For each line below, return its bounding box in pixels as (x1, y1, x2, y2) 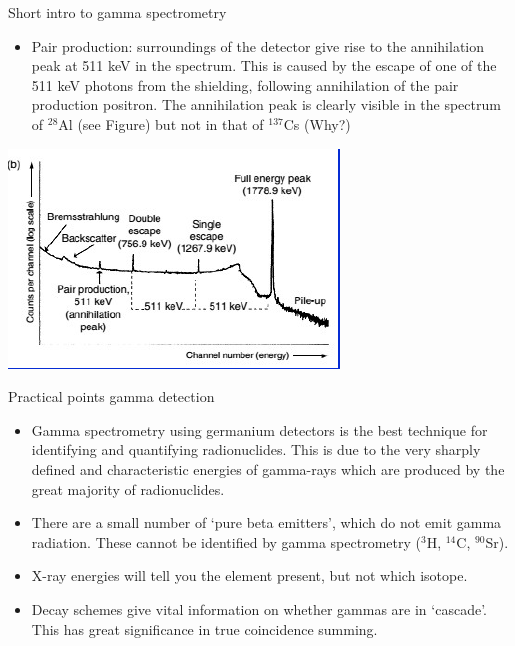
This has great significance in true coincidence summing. (31, 618, 378, 639)
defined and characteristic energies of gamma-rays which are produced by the (31, 458, 505, 479)
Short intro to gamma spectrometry (8, 2, 227, 22)
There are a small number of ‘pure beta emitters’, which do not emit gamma (31, 512, 502, 533)
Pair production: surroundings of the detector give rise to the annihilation (31, 35, 485, 56)
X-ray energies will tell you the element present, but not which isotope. (31, 565, 468, 586)
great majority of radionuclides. (31, 478, 225, 499)
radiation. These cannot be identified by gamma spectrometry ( (31, 531, 421, 552)
